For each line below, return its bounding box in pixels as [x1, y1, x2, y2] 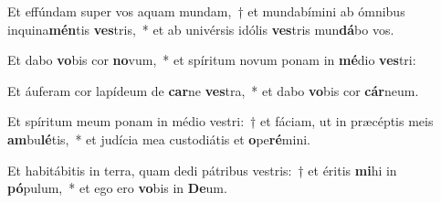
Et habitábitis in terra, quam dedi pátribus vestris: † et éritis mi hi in [7, 160, 397, 179]
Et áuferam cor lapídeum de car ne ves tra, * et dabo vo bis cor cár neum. [7, 80, 419, 100]
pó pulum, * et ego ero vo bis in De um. [7, 178, 227, 198]
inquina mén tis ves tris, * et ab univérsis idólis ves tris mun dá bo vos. [7, 19, 394, 38]
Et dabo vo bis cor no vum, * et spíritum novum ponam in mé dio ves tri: [7, 50, 416, 69]
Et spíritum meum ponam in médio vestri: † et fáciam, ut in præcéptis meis [7, 112, 434, 131]
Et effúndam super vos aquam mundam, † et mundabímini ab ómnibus [7, 2, 405, 20]
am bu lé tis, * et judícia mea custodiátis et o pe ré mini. [7, 129, 310, 148]
